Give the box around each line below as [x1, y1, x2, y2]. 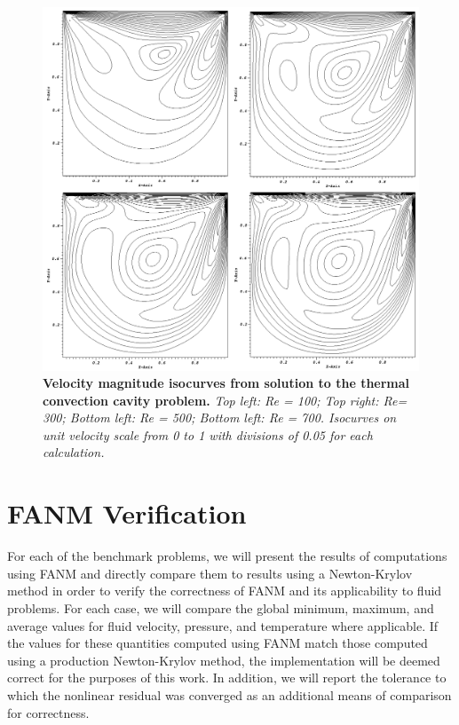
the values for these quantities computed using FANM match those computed [7, 634, 428, 652]
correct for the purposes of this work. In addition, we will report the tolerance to [7, 668, 447, 687]
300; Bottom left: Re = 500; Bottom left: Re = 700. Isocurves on [43, 408, 397, 427]
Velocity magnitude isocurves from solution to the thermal [43, 374, 410, 392]
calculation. [43, 443, 105, 461]
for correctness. [7, 703, 90, 721]
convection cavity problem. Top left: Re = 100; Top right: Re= [43, 390, 408, 409]
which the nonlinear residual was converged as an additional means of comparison [7, 685, 452, 704]
